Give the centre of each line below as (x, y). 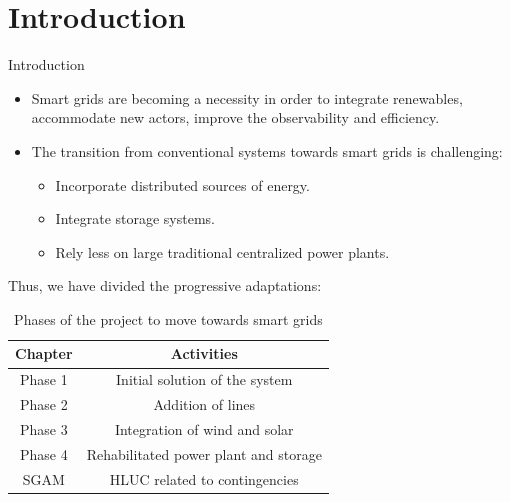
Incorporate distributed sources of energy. (182, 184)
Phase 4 (43, 453)
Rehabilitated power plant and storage (204, 453)
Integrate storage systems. (135, 218)
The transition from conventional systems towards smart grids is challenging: (267, 150)
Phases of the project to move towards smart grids (168, 318)
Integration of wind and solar (204, 429)
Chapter (44, 353)
